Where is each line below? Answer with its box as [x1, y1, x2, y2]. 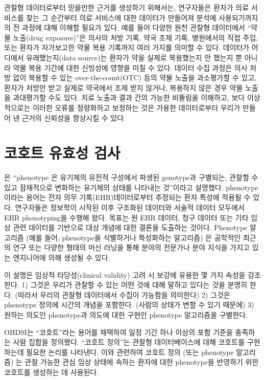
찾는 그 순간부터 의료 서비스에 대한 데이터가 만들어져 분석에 [26, 12, 216, 23]
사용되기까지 [219, 12, 258, 23]
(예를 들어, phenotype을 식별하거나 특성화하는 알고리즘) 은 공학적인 [26, 232, 241, 242]
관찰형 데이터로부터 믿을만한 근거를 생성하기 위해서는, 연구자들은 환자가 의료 [4, 2, 249, 12]
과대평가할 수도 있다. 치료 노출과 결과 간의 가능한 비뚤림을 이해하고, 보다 [13, 92, 245, 103]
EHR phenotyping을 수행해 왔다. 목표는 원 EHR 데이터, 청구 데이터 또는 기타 [4, 212, 249, 222]
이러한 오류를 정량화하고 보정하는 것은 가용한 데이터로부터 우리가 [33, 102, 240, 113]
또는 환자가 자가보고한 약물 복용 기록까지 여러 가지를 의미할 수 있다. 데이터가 [4, 42, 250, 53]
